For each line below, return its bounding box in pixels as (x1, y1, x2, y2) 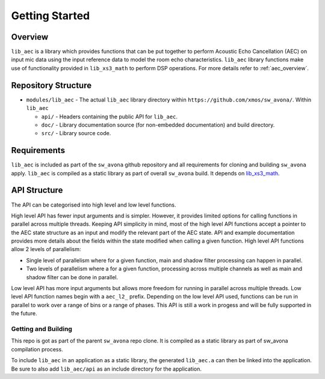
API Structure (11, 185, 63, 195)
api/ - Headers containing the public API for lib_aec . (41, 113, 178, 120)
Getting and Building (11, 324, 72, 333)
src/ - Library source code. (41, 130, 111, 137)
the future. (11, 310, 37, 317)
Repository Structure (11, 80, 92, 90)
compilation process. (11, 345, 63, 353)
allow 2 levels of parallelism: (11, 246, 81, 253)
